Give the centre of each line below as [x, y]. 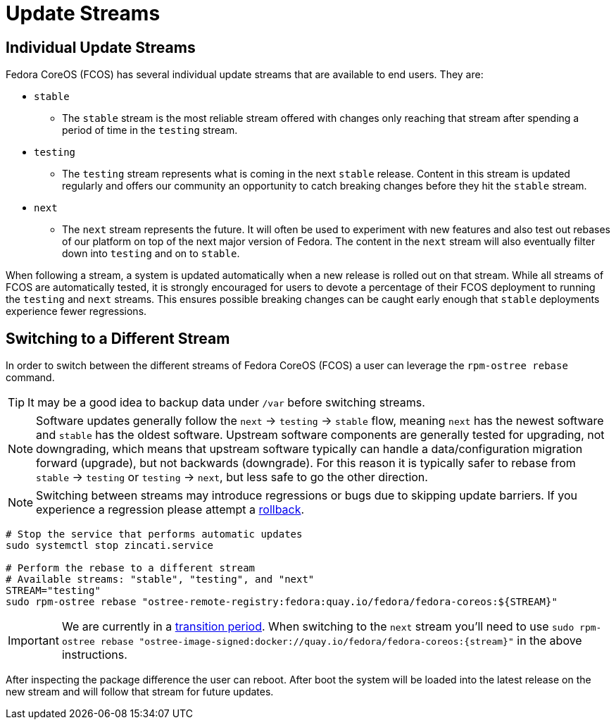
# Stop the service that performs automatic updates [154, 534]
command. [30, 378]
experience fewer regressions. [76, 311]
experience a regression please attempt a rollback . [170, 510]
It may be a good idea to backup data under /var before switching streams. [226, 403]
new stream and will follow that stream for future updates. [140, 692]
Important [33, 641]
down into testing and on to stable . [151, 254]
